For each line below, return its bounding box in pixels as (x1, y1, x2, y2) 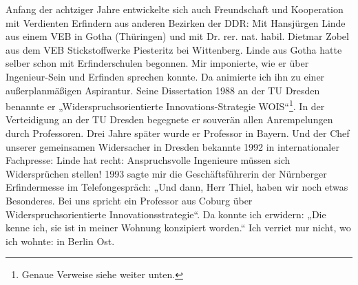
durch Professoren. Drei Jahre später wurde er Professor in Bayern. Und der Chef (6, 126, 350, 140)
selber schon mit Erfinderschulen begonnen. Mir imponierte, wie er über (6, 56, 309, 70)
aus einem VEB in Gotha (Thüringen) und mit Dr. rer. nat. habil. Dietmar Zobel (6, 29, 349, 43)
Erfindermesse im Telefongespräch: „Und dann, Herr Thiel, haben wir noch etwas (6, 180, 348, 194)
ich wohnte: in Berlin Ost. (6, 233, 115, 248)
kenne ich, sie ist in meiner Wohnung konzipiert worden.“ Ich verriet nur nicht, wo (6, 220, 351, 235)
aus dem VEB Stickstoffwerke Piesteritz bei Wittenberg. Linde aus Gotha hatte (6, 42, 342, 56)
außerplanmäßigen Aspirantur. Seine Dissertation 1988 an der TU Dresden (6, 83, 320, 97)
